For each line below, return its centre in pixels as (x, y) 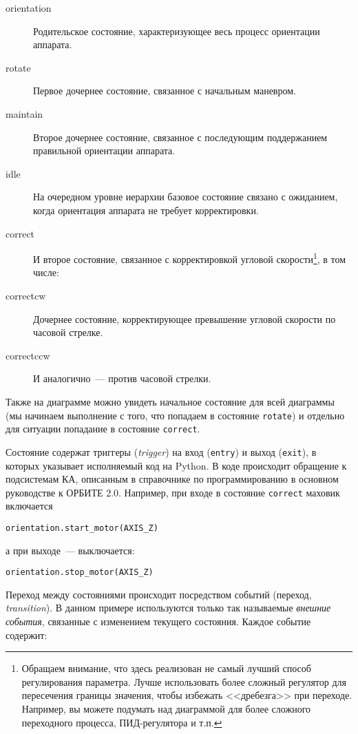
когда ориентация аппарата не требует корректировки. (146, 210)
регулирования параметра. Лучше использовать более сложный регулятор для (184, 681)
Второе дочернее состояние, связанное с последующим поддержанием (180, 137)
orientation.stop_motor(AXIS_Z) (80, 573)
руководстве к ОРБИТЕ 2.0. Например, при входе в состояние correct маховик (173, 492)
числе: (46, 272)
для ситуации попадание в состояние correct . (103, 429)
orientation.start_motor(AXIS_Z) (82, 528)
